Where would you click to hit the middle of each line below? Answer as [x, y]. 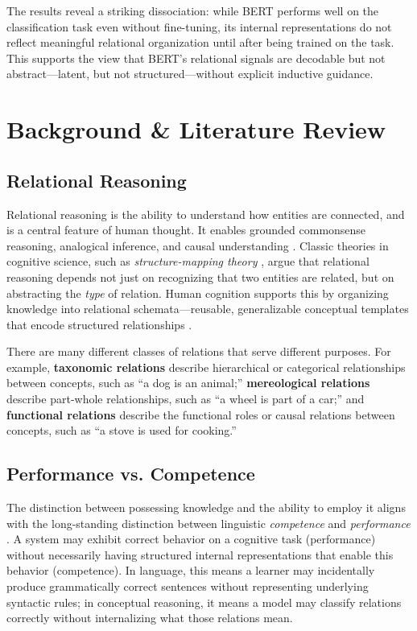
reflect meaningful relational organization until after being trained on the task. [200, 42]
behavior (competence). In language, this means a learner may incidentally [191, 570]
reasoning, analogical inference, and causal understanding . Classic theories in [198, 245]
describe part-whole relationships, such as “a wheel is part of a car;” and [186, 399]
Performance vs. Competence [131, 474]
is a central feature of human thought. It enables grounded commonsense [186, 230]
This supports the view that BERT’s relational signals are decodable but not [196, 58]
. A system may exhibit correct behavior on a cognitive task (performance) [191, 539]
